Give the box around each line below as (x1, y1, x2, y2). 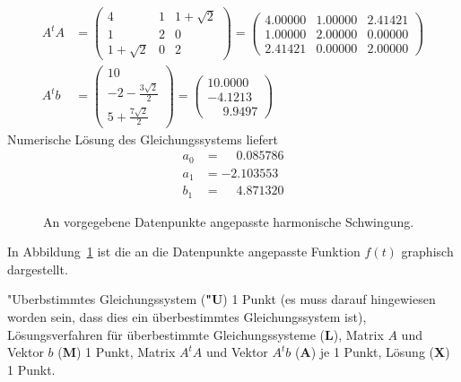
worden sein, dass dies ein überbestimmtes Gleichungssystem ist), (7, 307, 367, 326)
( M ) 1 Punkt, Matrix (57, 343, 176, 361)
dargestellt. (7, 259, 68, 278)
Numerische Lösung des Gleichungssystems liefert (7, 129, 278, 148)
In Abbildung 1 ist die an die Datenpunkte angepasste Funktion (7, 242, 361, 261)
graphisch (401, 242, 454, 261)
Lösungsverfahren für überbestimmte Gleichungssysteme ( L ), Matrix (7, 325, 384, 343)
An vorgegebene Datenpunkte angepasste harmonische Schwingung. (43, 212, 414, 230)
